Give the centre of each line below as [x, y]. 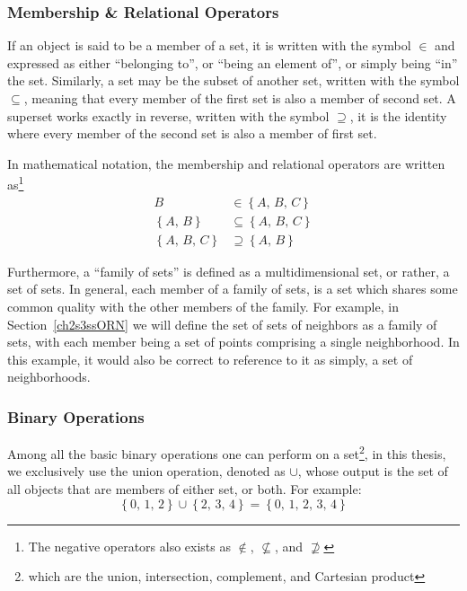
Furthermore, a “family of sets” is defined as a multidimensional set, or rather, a [229, 271]
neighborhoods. [49, 377]
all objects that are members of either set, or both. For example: [185, 488]
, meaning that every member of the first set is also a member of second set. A [240, 98]
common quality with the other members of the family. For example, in [203, 306]
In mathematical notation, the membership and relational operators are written [226, 163]
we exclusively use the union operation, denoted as [146, 471]
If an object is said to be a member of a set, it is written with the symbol [209, 45]
